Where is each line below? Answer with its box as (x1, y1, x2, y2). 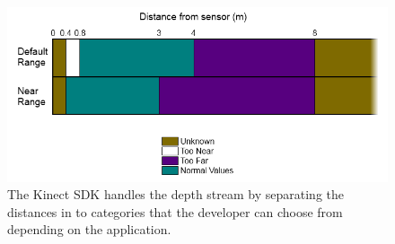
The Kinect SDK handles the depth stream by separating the (7, 185, 345, 204)
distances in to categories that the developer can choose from (7, 202, 343, 221)
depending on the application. (7, 220, 171, 239)
